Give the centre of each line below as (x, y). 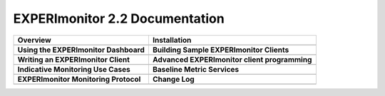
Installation (172, 40)
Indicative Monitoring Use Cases (74, 69)
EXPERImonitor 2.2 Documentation (119, 18)
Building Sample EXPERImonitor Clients (221, 50)
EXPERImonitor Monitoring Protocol (79, 79)
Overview (34, 40)
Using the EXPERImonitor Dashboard (81, 50)
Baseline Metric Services (196, 69)
